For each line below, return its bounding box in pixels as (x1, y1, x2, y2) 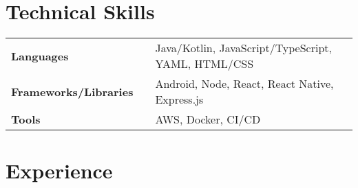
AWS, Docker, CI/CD (155, 111, 261, 128)
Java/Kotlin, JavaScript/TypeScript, (155, 40, 332, 56)
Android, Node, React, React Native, (155, 75, 334, 92)
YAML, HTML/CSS (155, 56, 254, 72)
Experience (6, 156, 113, 185)
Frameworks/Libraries (11, 83, 134, 99)
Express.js (155, 91, 204, 108)
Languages (11, 47, 69, 64)
